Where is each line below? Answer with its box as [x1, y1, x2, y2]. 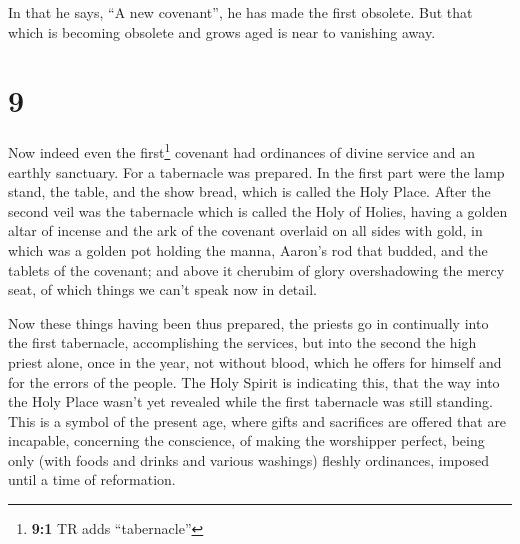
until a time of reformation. [8, 469, 176, 490]
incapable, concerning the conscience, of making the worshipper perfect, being [8, 430, 485, 451]
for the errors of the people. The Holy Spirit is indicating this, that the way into [8, 371, 500, 392]
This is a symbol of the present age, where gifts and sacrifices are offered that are [8, 410, 507, 431]
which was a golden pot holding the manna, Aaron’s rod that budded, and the [8, 239, 488, 260]
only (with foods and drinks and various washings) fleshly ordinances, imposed [8, 449, 490, 470]
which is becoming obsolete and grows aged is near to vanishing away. [8, 21, 436, 42]
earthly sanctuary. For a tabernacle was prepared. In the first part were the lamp [8, 161, 505, 182]
